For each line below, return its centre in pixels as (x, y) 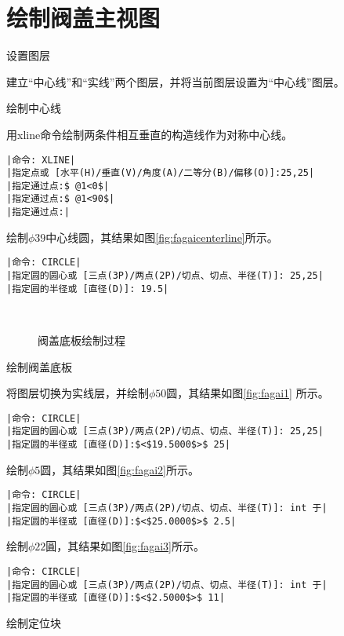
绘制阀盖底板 (39, 366)
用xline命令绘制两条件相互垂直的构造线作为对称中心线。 (150, 134)
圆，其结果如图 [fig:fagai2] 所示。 (119, 469)
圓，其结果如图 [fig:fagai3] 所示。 (125, 546)
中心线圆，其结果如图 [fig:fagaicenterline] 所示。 (162, 237)
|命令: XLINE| (41, 160)
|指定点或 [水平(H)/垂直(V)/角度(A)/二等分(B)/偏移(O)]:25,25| (161, 173)
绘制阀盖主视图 (83, 18)
